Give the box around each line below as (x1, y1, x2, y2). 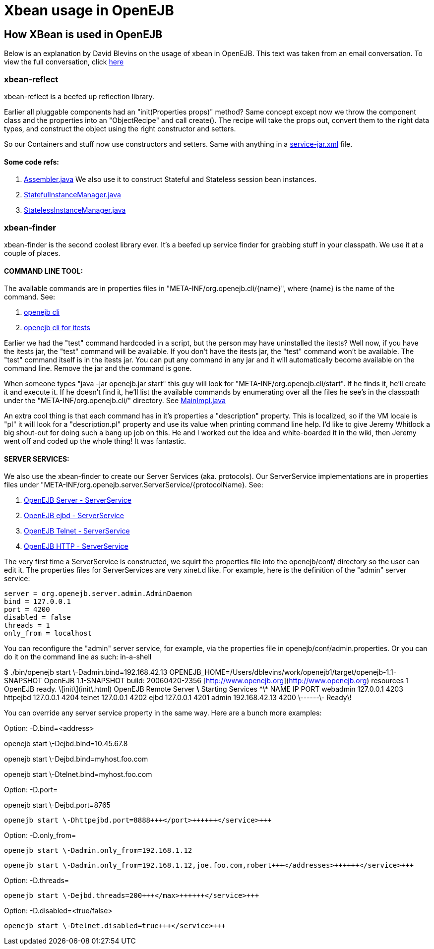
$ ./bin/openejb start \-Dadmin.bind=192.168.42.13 (4, 668, 168, 677)
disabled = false (4, 613, 71, 622)
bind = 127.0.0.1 (4, 597, 71, 606)
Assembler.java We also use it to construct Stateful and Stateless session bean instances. (24, 175, 316, 184)
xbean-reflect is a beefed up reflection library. (4, 92, 154, 101)
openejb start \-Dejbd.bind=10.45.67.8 (4, 739, 128, 748)
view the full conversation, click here (4, 58, 124, 66)
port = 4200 (4, 605, 50, 614)
